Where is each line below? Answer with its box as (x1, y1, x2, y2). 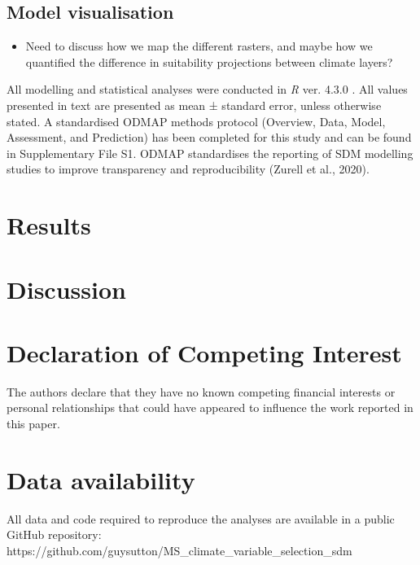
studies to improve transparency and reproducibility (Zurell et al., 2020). (7, 160, 370, 177)
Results (7, 208, 91, 242)
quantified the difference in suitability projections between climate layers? (25, 53, 393, 70)
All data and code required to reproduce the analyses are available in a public (7, 510, 395, 527)
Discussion (7, 272, 126, 305)
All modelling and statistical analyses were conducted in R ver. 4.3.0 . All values (7, 81, 408, 98)
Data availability (7, 462, 195, 496)
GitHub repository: (7, 526, 102, 543)
